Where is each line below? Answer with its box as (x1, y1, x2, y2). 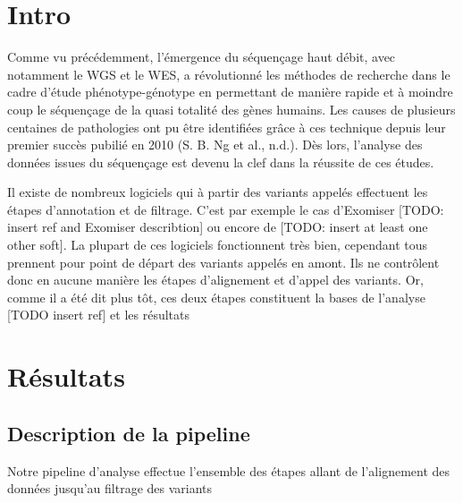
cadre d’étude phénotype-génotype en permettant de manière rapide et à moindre (7, 82, 453, 101)
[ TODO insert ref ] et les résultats (7, 305, 190, 324)
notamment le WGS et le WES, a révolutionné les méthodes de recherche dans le (7, 64, 450, 83)
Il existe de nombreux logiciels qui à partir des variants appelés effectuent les (7, 183, 428, 201)
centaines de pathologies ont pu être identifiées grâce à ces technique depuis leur (7, 117, 446, 136)
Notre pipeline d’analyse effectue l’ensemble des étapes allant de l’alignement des (7, 461, 450, 480)
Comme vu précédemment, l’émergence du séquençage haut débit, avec (7, 47, 396, 66)
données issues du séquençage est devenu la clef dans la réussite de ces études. (7, 152, 434, 171)
